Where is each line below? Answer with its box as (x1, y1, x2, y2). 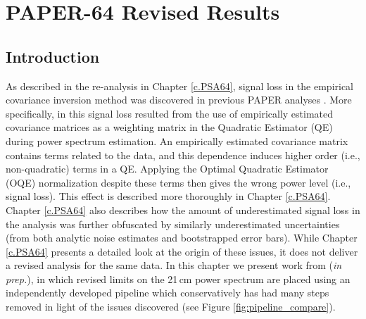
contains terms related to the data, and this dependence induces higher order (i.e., (6, 147, 360, 162)
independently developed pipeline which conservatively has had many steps (6, 285, 329, 300)
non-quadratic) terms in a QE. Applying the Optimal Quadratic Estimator (6, 161, 329, 176)
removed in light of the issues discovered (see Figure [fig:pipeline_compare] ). (6, 299, 336, 314)
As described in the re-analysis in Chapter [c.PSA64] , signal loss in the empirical (6, 78, 354, 93)
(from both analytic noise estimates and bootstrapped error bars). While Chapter (6, 230, 358, 245)
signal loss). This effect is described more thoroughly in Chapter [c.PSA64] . (6, 189, 331, 204)
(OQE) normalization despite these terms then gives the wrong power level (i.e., (6, 175, 351, 189)
